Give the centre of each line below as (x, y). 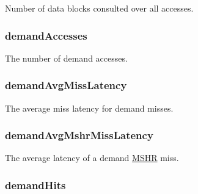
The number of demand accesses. (66, 58)
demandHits (35, 185)
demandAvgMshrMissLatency (79, 135)
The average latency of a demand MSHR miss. (92, 158)
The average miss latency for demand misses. (89, 108)
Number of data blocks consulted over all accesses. (99, 8)
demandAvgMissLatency (66, 85)
